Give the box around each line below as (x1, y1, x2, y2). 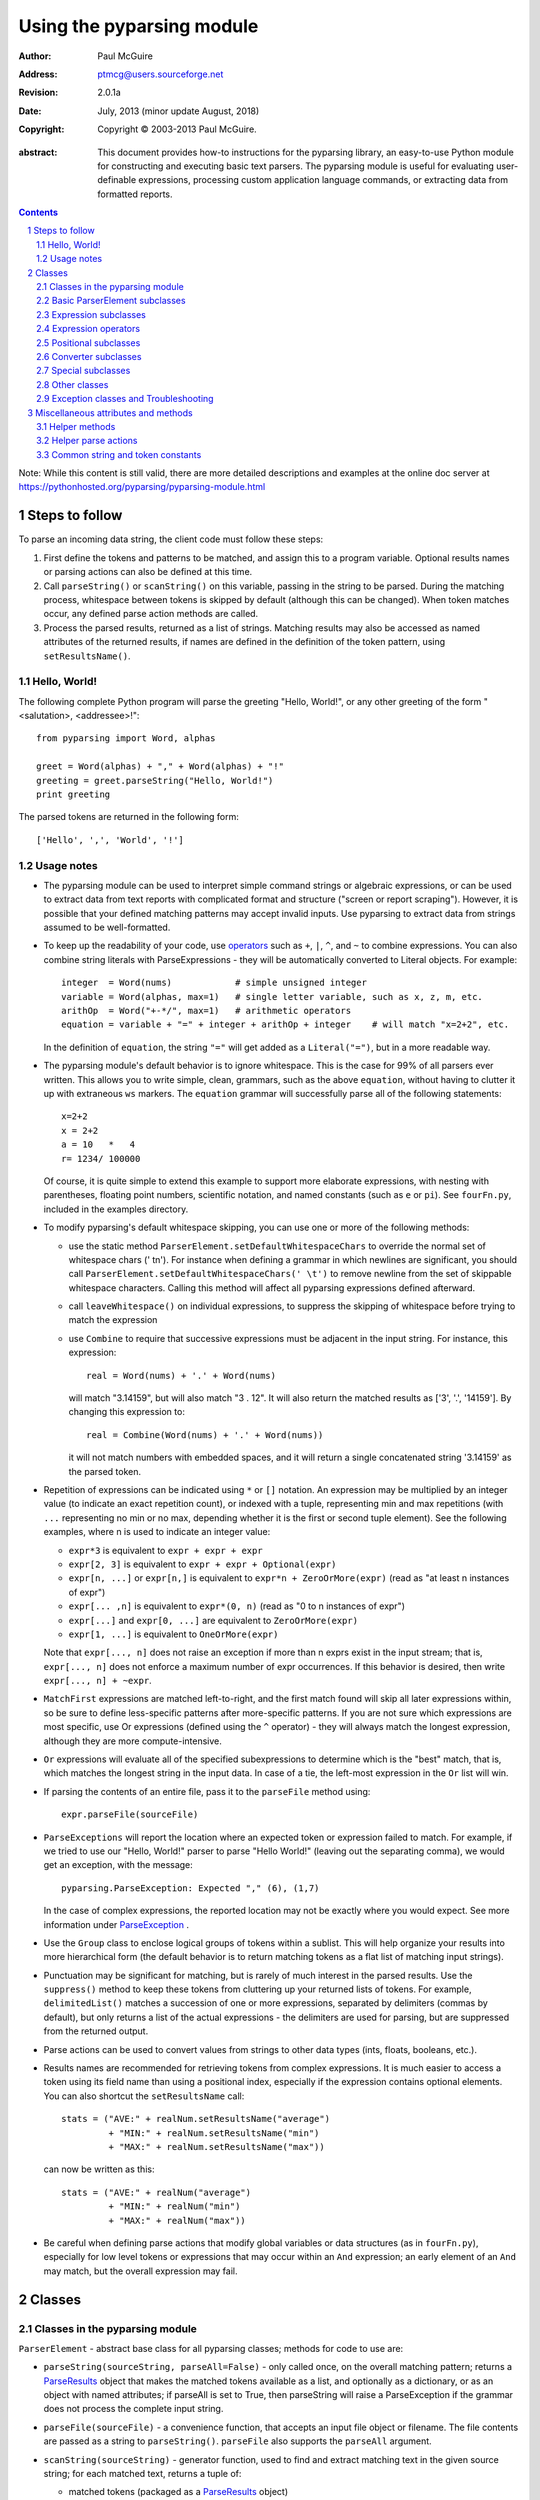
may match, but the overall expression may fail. (43, 2265, 238, 2277)
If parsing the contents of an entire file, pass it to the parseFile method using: (43, 1785, 371, 1797)
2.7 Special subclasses (36, 365, 131, 377)
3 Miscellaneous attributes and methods (27, 406, 194, 419)
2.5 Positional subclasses (36, 336, 141, 349)
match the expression (68, 1314, 158, 1326)
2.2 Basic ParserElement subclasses (36, 295, 186, 307)
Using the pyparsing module (18, 15, 259, 37)
